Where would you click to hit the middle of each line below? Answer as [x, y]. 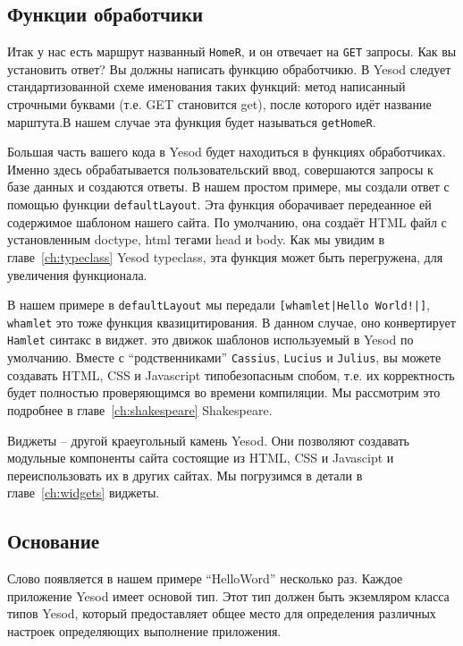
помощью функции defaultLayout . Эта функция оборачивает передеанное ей [219, 204]
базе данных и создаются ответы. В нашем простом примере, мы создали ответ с [228, 187]
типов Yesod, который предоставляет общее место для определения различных [222, 613]
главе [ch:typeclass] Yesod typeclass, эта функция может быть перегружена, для [225, 256]
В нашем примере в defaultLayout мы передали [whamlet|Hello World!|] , [219, 305]
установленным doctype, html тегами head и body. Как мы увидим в [196, 239]
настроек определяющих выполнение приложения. [144, 630]
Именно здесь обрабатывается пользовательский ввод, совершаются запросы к [220, 169]
